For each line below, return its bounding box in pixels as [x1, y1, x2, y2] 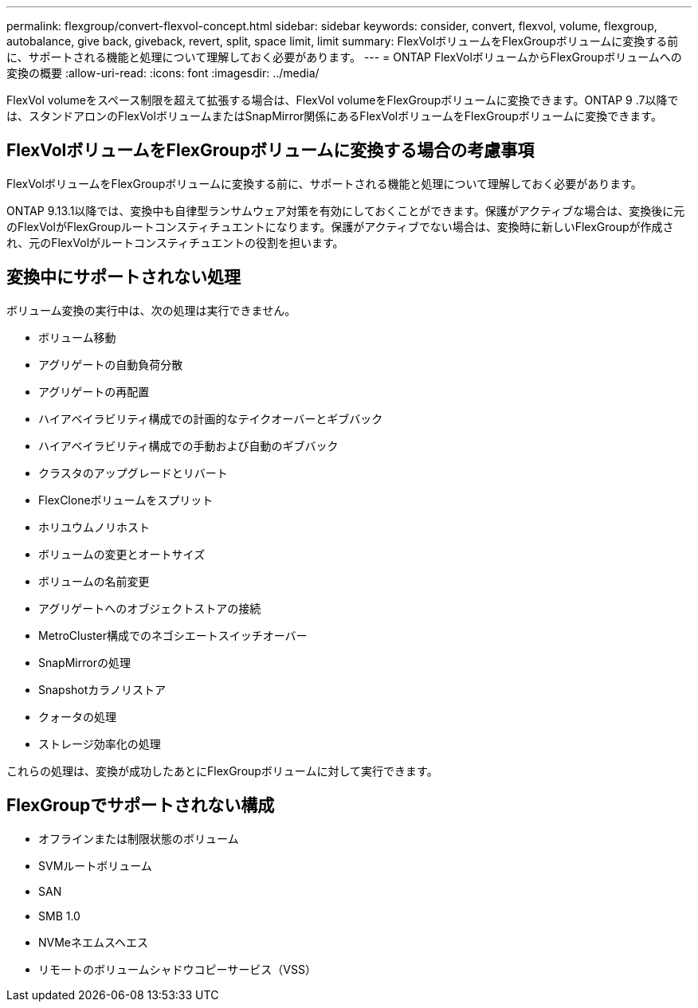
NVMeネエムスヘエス [38, 935, 149, 949]
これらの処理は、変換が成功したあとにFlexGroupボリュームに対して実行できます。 [6, 763, 438, 778]
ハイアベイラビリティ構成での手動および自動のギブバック [38, 438, 339, 453]
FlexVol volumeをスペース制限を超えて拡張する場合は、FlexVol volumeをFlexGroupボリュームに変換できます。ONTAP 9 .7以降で [6, 93, 679, 107]
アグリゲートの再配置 [38, 384, 150, 398]
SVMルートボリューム [38, 858, 152, 873]
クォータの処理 [38, 709, 116, 724]
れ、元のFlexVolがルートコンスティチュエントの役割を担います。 [6, 235, 344, 249]
